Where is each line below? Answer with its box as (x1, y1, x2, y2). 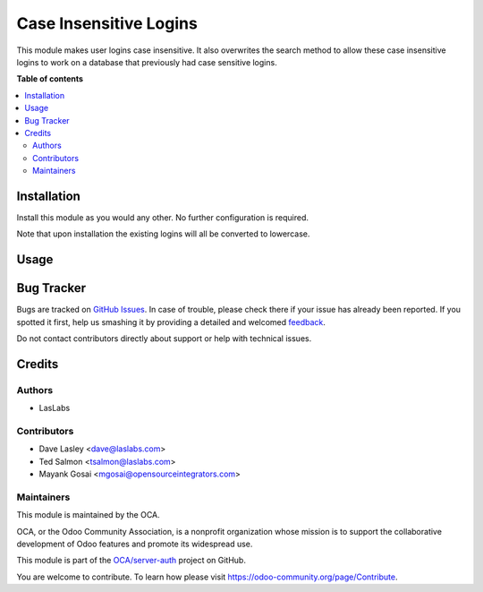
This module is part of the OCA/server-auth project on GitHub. (16, 555, 246, 566)
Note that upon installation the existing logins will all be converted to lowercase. (16, 228, 310, 239)
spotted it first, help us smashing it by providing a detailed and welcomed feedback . (16, 316, 326, 327)
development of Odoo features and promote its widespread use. (16, 538, 253, 550)
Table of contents (16, 73, 84, 84)
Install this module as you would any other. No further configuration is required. (16, 211, 309, 223)
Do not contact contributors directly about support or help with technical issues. (16, 333, 312, 344)
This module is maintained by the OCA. (16, 510, 160, 520)
